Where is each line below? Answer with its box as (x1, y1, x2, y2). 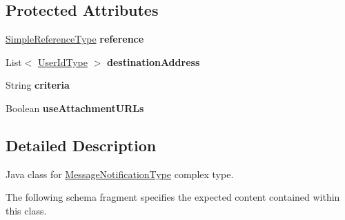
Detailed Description (6, 134, 157, 155)
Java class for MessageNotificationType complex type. (6, 166, 234, 181)
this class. (6, 203, 47, 217)
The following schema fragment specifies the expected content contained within (6, 190, 340, 204)
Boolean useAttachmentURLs (6, 100, 144, 115)
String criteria (6, 78, 70, 92)
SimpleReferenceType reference (6, 32, 144, 46)
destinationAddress (107, 54, 200, 69)
